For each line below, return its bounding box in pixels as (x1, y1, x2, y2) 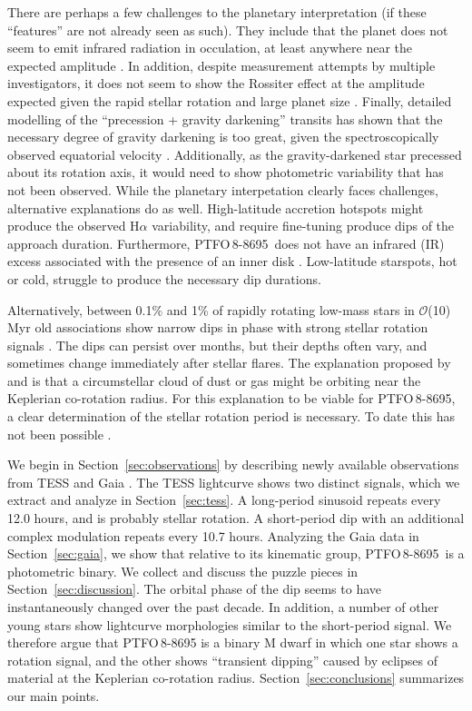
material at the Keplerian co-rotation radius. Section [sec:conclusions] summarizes (7, 668, 465, 687)
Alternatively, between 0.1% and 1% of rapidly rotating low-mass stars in (7, 300, 415, 319)
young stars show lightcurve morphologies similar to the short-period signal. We (7, 615, 452, 634)
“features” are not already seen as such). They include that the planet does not (7, 20, 448, 39)
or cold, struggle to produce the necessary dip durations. (7, 269, 321, 288)
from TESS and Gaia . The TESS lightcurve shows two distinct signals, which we (7, 472, 460, 491)
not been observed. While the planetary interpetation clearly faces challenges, (7, 180, 438, 199)
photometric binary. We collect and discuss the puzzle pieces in (7, 561, 359, 580)
